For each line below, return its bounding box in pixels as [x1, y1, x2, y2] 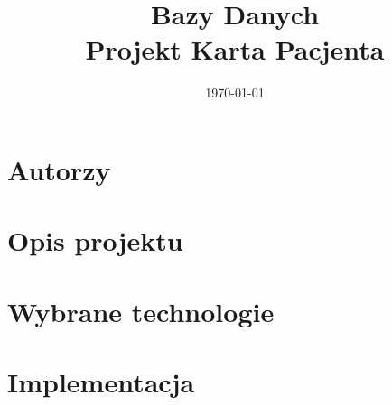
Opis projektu [7, 222, 183, 259]
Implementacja [7, 364, 195, 400]
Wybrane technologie [7, 292, 275, 329]
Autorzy [7, 151, 111, 188]
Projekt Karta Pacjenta [85, 31, 385, 68]
